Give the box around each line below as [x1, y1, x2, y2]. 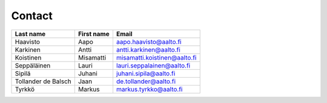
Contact [11, 9, 53, 22]
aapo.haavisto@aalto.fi [116, 37, 182, 46]
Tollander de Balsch [15, 77, 72, 86]
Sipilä [15, 69, 31, 78]
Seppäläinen [15, 61, 51, 69]
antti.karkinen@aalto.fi [116, 45, 181, 54]
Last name [15, 30, 46, 38]
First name [78, 30, 110, 38]
